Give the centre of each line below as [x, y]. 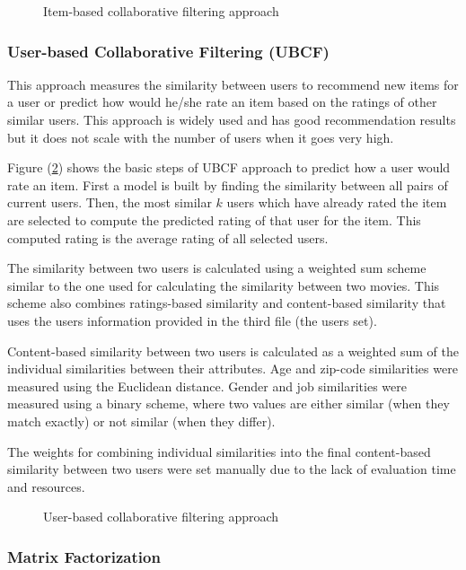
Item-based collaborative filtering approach [161, 11]
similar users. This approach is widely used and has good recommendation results [232, 119]
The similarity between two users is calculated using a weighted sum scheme [217, 268]
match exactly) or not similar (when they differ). [141, 421]
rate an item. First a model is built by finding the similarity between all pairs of [228, 184]
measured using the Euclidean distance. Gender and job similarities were [207, 386]
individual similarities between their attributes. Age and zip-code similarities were [233, 368]
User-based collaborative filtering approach [161, 517]
